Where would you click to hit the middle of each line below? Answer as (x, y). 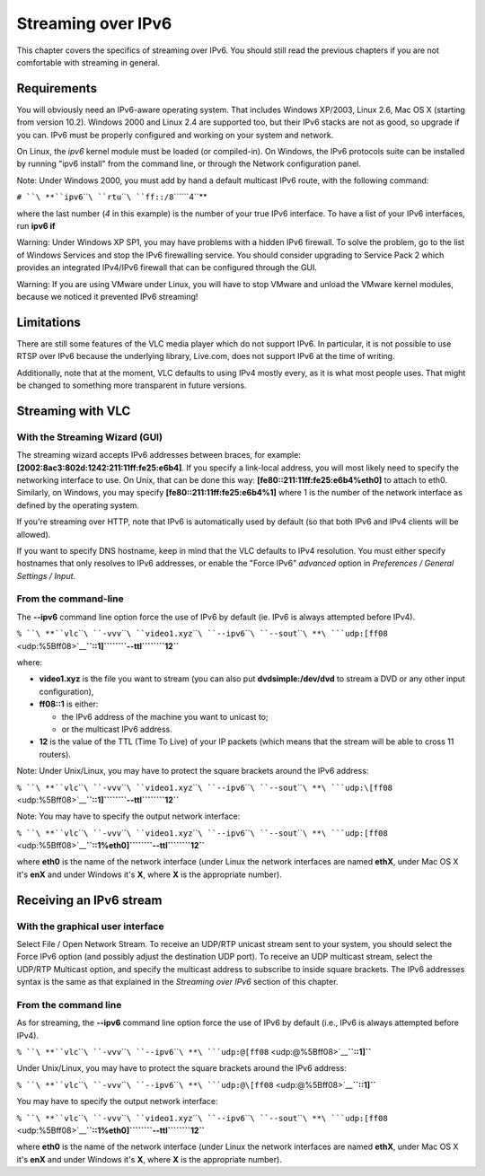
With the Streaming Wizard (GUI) (90, 437)
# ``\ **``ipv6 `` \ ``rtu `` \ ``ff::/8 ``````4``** (112, 197)
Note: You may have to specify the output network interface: (128, 816)
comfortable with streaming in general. (88, 62)
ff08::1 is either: (69, 704)
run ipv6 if (36, 225)
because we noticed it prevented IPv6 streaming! (107, 296)
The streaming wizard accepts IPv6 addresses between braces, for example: (159, 455)
